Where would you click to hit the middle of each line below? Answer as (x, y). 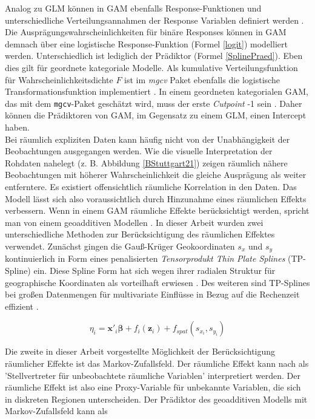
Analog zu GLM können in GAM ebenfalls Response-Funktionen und (133, 8)
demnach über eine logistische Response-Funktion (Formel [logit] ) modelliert (146, 43)
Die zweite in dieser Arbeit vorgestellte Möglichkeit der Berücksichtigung (140, 351)
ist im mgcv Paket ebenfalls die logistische (202, 79)
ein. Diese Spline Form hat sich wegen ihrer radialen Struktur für (154, 270)
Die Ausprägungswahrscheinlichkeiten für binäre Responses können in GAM (146, 32)
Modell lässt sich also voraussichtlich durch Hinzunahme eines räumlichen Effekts (156, 198)
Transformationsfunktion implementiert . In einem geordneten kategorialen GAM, (157, 91)
